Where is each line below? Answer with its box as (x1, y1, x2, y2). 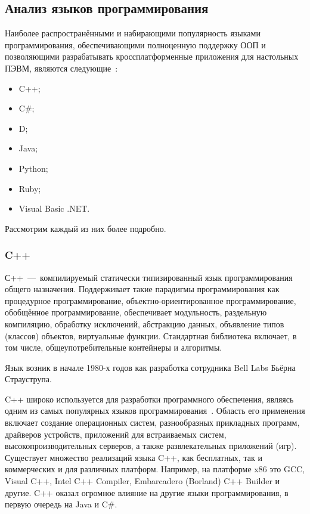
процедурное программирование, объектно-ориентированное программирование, (5, 294, 296, 306)
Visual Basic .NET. (18, 202, 90, 215)
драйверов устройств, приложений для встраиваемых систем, (5, 428, 227, 440)
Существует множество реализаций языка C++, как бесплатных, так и (5, 451, 262, 463)
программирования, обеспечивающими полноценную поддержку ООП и (5, 38, 266, 51)
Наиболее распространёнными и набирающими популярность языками (5, 27, 261, 39)
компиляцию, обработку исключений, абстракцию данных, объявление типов (5, 317, 284, 330)
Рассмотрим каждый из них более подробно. (5, 222, 166, 234)
